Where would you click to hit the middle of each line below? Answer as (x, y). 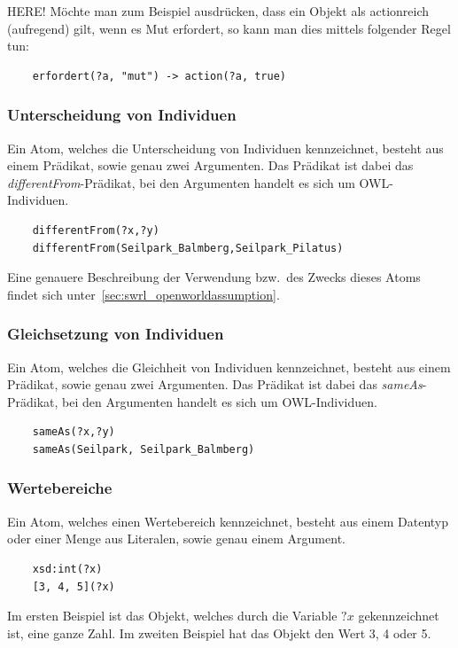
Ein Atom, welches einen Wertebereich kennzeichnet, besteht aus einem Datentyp (228, 521)
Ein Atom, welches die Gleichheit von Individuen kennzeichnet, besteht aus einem (229, 367)
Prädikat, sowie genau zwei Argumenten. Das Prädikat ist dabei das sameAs (215, 384)
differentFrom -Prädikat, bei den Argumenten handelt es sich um (181, 182)
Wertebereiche (60, 488)
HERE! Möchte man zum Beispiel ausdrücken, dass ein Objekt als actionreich (218, 11)
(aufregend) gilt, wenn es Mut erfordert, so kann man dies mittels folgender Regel (229, 28)
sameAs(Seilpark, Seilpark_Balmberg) (144, 449)
